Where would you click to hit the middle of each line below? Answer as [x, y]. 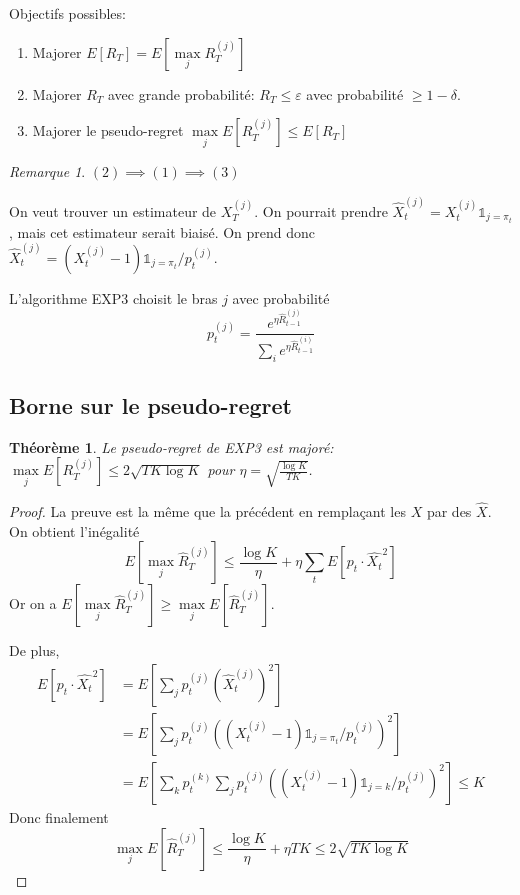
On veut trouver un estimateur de [113, 210]
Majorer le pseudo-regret [108, 130]
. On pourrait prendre [321, 210]
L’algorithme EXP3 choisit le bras [113, 298]
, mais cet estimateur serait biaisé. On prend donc [162, 231]
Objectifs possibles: [67, 13]
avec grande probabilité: [181, 93]
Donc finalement [59, 816]
